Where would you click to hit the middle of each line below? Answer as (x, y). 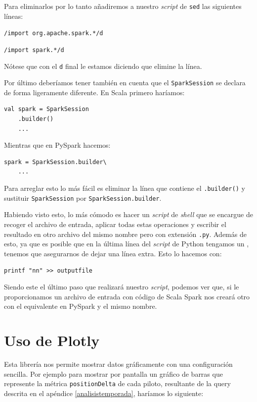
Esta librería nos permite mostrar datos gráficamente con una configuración (118, 364)
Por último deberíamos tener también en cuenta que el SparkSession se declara (125, 83)
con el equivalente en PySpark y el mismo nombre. (81, 306)
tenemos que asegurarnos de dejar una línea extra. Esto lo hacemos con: (113, 253)
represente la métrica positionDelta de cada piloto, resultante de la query (117, 383)
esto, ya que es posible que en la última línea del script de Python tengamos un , (127, 244)
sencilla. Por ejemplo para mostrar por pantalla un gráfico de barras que (113, 373)
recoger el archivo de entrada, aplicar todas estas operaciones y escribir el (115, 224)
